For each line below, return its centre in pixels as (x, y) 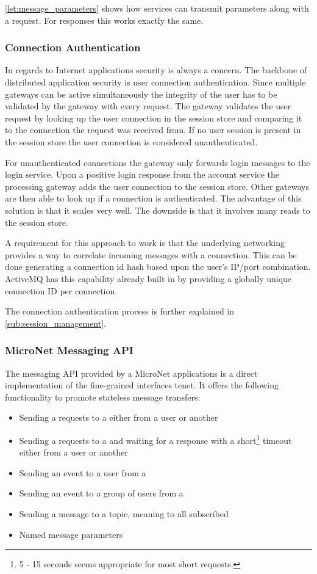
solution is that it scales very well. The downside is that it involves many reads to (158, 210)
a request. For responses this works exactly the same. (104, 20)
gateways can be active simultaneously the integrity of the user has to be (141, 94)
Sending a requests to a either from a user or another (119, 417)
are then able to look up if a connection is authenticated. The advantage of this (153, 198)
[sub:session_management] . (55, 323)
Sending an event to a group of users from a (101, 493)
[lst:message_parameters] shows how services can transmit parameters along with (157, 8)
